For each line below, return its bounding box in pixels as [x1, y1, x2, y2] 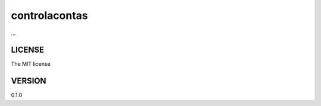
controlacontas [11, 9, 89, 22]
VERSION [11, 76, 47, 86]
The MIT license [11, 60, 51, 68]
